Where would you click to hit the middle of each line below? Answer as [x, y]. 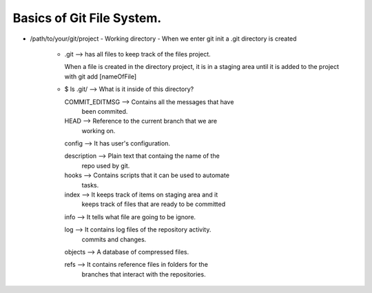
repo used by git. [106, 165]
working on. [99, 130]
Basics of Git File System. [87, 18]
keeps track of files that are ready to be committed [154, 204]
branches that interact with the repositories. [144, 274]
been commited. [105, 111]
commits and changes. [114, 239]
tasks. [90, 185]
